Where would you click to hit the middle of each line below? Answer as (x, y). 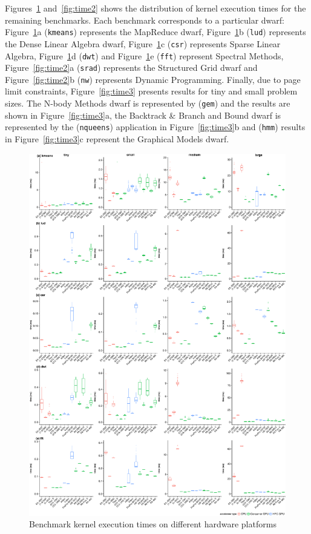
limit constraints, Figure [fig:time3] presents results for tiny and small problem (151, 91)
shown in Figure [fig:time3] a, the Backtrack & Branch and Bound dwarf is (143, 115)
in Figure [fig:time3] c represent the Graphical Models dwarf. (117, 138)
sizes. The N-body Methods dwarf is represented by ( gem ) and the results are (148, 103)
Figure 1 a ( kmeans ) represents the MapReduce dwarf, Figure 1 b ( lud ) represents (155, 32)
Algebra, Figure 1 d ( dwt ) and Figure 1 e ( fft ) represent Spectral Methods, (144, 55)
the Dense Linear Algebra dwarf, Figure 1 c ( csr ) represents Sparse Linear (143, 43)
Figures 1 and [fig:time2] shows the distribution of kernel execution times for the (155, 8)
